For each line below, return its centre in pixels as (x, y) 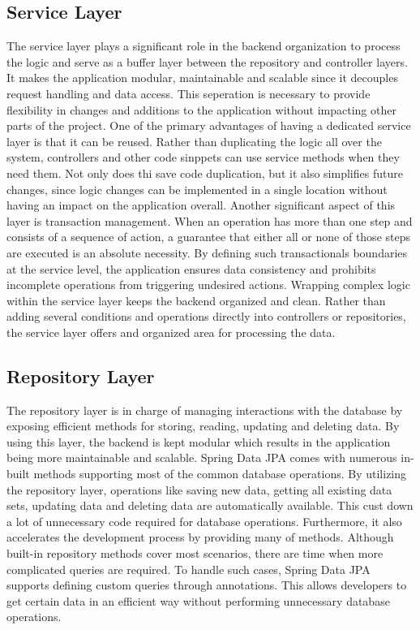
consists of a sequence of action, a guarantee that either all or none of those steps (208, 237)
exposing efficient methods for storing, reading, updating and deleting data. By (203, 426)
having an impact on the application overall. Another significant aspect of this (201, 205)
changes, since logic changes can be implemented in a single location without (197, 189)
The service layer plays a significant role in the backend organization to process (204, 46)
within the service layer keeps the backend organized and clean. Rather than (196, 300)
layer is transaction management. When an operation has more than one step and (210, 220)
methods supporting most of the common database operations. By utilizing (220, 474)
